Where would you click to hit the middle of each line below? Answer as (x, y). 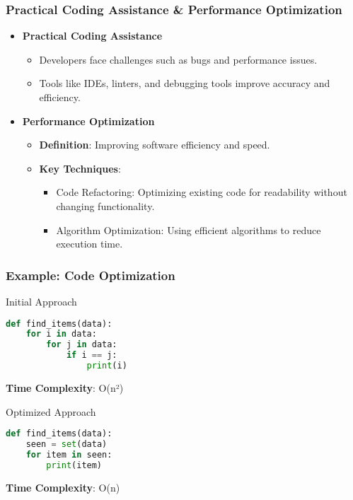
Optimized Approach (51, 411)
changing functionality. (105, 205)
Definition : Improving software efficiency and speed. (155, 145)
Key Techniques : (80, 168)
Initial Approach (41, 301)
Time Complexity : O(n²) (65, 387)
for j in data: (82, 345)
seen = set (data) (66, 444)
